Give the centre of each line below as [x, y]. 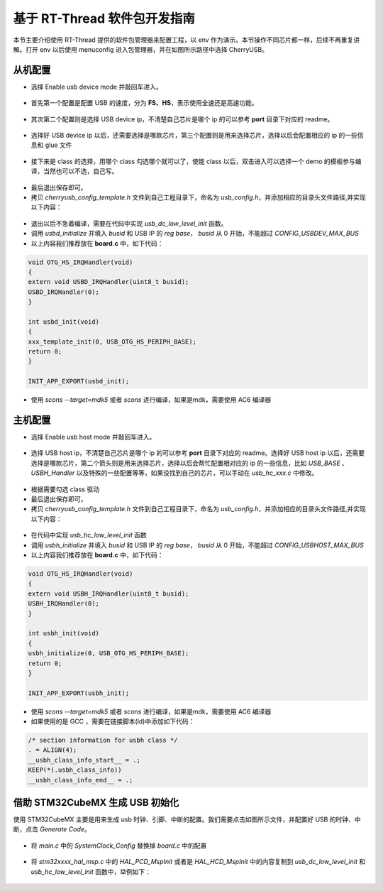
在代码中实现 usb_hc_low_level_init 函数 [89, 535]
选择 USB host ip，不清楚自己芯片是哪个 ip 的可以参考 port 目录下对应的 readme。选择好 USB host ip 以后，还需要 [198, 453]
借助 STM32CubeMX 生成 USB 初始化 [96, 803]
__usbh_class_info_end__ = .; [81, 780]
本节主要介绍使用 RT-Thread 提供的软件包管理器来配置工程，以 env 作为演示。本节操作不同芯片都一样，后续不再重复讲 [187, 40]
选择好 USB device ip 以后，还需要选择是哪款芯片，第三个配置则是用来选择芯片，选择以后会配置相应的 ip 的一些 [194, 136]
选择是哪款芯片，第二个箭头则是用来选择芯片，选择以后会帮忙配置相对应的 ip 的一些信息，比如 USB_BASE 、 [190, 463]
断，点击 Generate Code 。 [52, 829]
